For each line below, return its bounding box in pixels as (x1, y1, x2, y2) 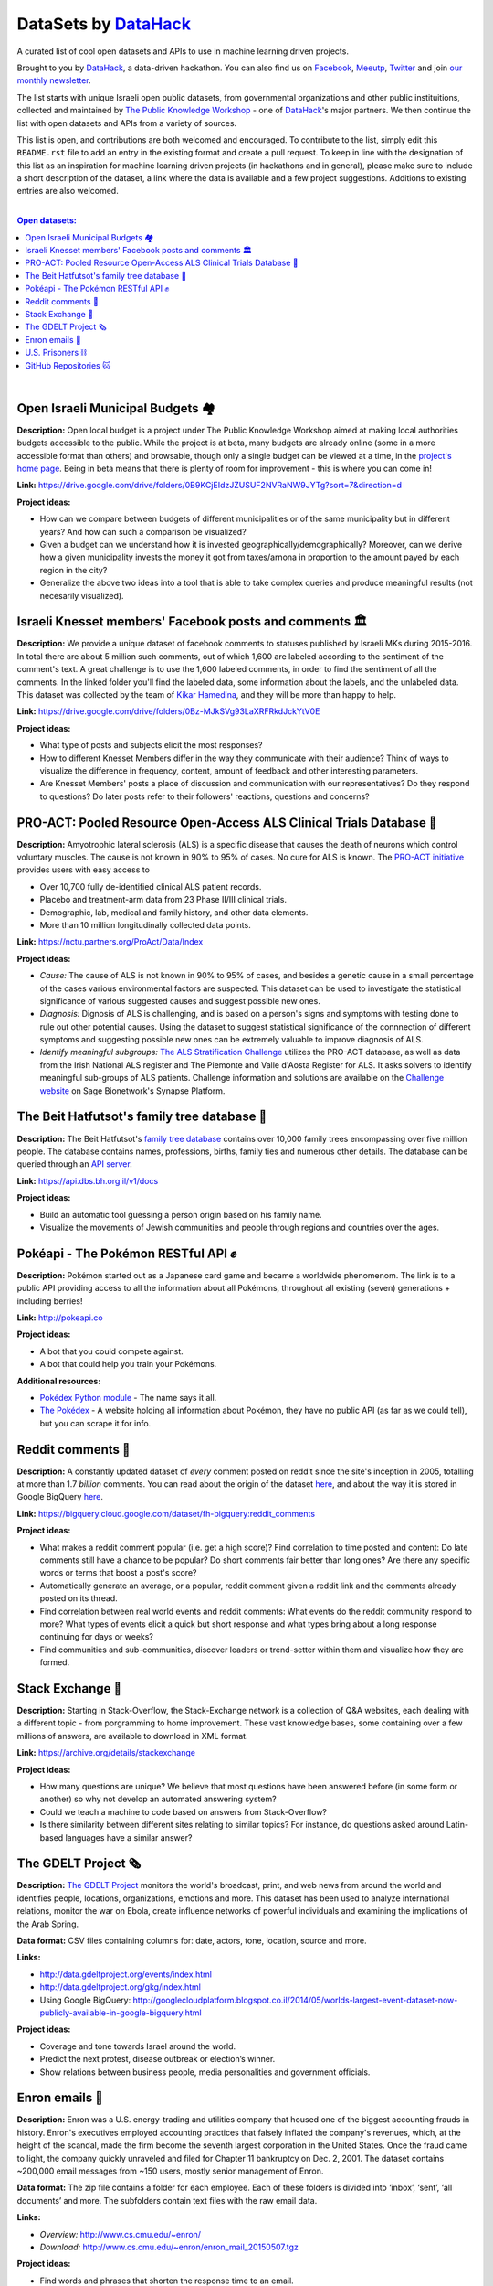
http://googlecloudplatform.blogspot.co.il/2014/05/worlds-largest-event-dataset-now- (132, 1994, 458, 2005)
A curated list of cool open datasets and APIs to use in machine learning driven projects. (16, 46, 349, 57)
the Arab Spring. (16, 1918, 79, 1929)
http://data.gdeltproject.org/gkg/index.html (39, 1982, 201, 1992)
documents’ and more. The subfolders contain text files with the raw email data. (16, 2195, 318, 2206)
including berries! (16, 1295, 83, 1307)
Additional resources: (16, 1375, 101, 1386)
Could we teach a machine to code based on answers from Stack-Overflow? (39, 1806, 328, 1817)
